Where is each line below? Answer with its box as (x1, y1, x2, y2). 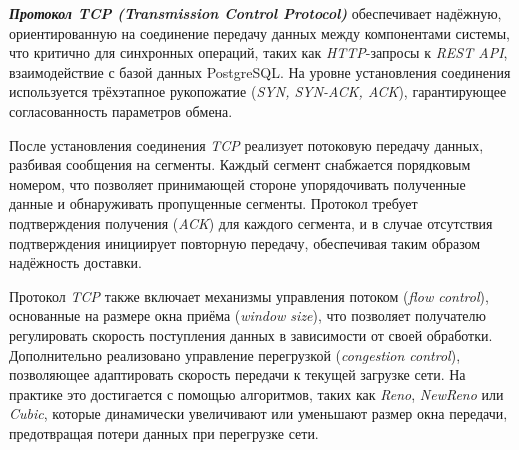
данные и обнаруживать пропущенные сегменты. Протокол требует (9, 193, 418, 214)
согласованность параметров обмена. (9, 100, 233, 121)
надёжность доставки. (9, 252, 142, 273)
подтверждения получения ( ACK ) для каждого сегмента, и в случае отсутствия (9, 212, 493, 233)
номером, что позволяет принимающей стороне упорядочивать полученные (9, 173, 466, 194)
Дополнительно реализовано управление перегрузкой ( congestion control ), (9, 344, 461, 365)
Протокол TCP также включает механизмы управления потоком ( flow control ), (9, 285, 489, 306)
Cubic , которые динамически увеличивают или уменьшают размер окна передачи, (9, 403, 508, 424)
